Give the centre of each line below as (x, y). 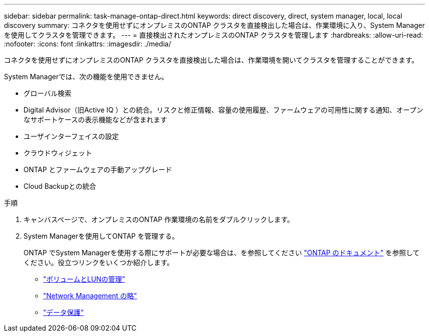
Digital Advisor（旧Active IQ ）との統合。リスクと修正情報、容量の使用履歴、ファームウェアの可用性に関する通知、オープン (224, 110)
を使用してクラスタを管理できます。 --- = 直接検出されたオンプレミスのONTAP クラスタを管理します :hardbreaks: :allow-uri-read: (214, 35)
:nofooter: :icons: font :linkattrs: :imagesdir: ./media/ (88, 44)
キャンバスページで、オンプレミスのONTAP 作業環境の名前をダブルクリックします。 (159, 219)
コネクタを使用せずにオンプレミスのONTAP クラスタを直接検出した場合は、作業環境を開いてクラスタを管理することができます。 (211, 60)
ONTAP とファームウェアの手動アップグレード (98, 169)
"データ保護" (64, 312)
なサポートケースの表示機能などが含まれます (95, 120)
